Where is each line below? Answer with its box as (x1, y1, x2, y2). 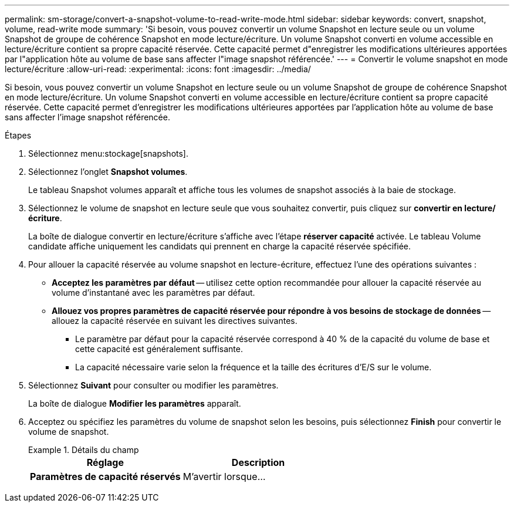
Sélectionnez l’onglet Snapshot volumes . (28, 167, 188, 177)
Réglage (86, 457, 124, 468)
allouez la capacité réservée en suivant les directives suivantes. (52, 316, 297, 326)
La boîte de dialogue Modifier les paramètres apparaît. (28, 398, 241, 408)
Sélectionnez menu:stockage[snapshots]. (28, 148, 188, 158)
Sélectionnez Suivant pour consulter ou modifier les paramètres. (28, 380, 279, 390)
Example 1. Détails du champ (28, 445, 139, 455)
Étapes (5, 130, 32, 140)
